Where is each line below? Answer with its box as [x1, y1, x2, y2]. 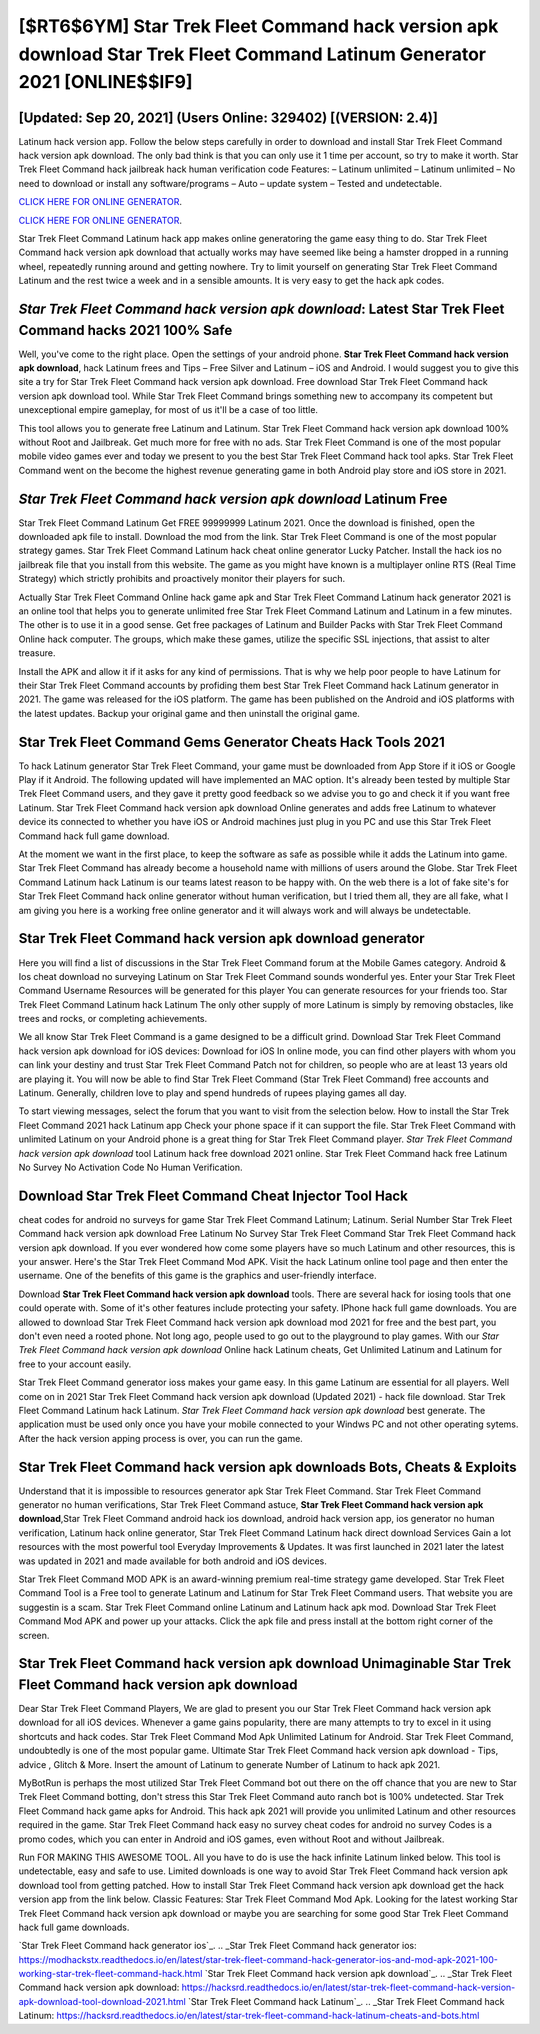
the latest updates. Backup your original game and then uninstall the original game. [18, 707, 360, 719]
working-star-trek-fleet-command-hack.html [18, 1968, 203, 1980]
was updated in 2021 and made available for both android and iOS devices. [18, 1555, 327, 1567]
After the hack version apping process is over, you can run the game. [18, 1432, 304, 1444]
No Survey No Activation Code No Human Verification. [18, 1161, 243, 1173]
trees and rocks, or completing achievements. [18, 1013, 208, 1025]
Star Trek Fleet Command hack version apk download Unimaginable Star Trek [18, 1655, 512, 1672]
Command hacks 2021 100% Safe [18, 321, 233, 339]
